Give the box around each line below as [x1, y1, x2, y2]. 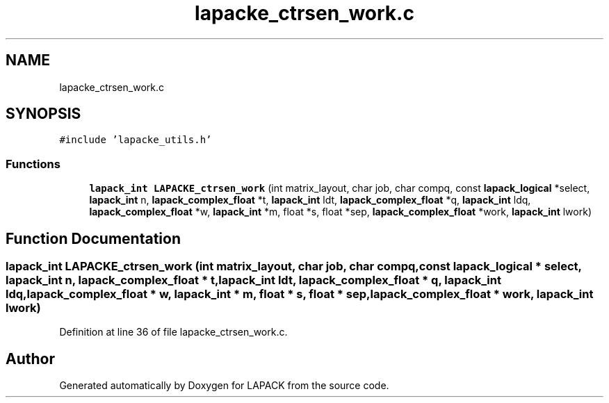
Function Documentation [6, 229, 181, 247]
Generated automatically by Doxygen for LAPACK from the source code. [59, 379, 389, 392]
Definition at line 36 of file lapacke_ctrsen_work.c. [59, 326, 288, 338]
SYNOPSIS [6, 105, 81, 123]
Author [6, 349, 55, 368]
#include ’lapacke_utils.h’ [59, 134, 212, 146]
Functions [6, 156, 60, 171]
